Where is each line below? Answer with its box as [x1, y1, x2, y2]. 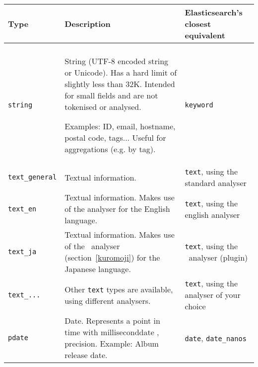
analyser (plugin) [189, 252, 248, 263]
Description [64, 18, 111, 29]
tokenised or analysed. [64, 101, 141, 112]
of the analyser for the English [64, 203, 170, 214]
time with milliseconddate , [64, 326, 159, 338]
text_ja [8, 248, 37, 256]
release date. [64, 349, 108, 361]
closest [185, 18, 211, 29]
